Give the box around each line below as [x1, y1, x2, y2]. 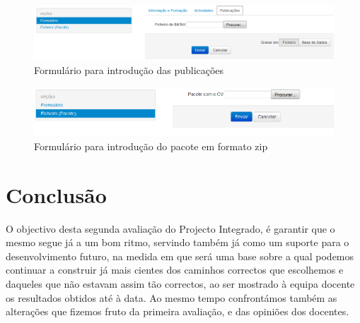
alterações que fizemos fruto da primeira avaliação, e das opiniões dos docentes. [6, 304, 349, 319]
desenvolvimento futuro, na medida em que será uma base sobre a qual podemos [6, 248, 354, 263]
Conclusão [6, 180, 107, 209]
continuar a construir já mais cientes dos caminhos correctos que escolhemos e [6, 262, 344, 277]
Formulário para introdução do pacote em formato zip [34, 138, 268, 153]
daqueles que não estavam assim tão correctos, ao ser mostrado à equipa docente [6, 276, 355, 291]
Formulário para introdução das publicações [34, 63, 224, 78]
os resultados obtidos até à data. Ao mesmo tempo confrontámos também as [6, 290, 337, 305]
